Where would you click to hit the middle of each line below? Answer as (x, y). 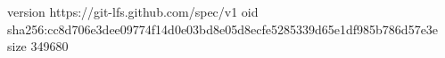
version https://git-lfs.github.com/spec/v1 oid (133, 11)
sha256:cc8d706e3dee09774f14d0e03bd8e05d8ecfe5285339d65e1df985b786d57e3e (223, 29)
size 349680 (38, 46)
